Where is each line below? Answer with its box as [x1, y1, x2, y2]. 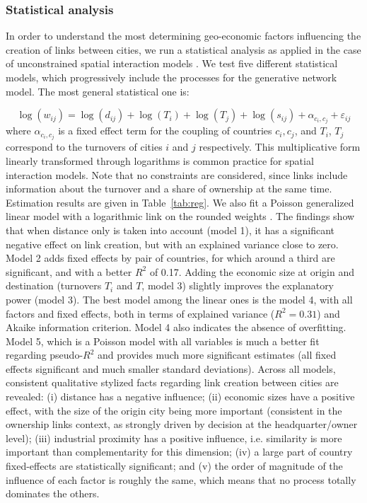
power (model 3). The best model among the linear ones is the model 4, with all [6, 291, 353, 306]
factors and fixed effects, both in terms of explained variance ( [6, 306, 275, 320]
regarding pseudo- [6, 347, 83, 362]
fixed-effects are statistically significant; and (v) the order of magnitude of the [6, 458, 343, 473]
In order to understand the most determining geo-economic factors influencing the [6, 28, 361, 43]
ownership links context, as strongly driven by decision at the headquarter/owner [6, 417, 358, 432]
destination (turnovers [6, 278, 102, 293]
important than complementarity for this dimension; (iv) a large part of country [6, 444, 353, 459]
